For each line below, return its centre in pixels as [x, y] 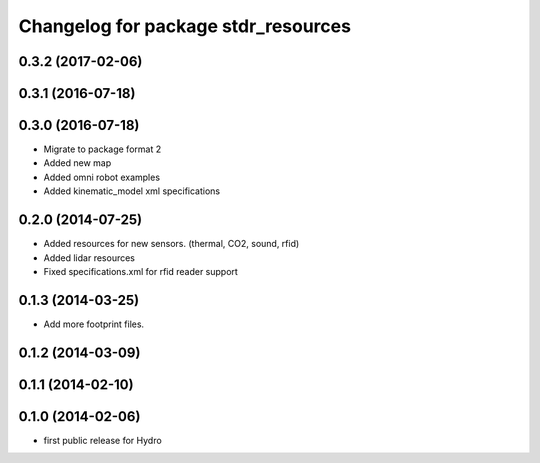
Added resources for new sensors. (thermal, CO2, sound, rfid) [171, 244]
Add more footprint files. [94, 324]
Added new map [77, 163]
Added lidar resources [89, 257]
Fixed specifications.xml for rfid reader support [141, 271]
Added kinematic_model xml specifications [131, 191]
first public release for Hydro [102, 440]
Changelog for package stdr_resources [185, 26]
